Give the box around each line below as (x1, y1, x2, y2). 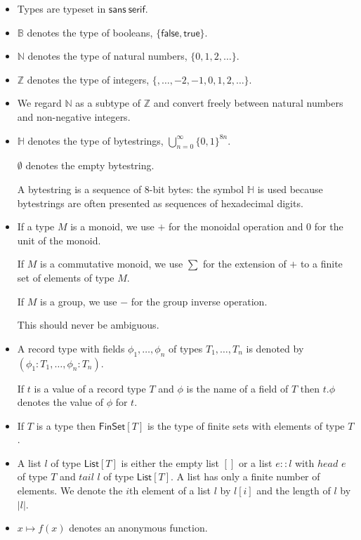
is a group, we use (40, 294, 117, 308)
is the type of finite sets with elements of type (147, 418, 345, 433)
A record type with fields (17, 341, 125, 355)
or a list (238, 455, 273, 470)
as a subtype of (75, 96, 141, 110)
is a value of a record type (34, 381, 146, 395)
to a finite (300, 256, 343, 271)
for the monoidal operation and (168, 219, 303, 234)
